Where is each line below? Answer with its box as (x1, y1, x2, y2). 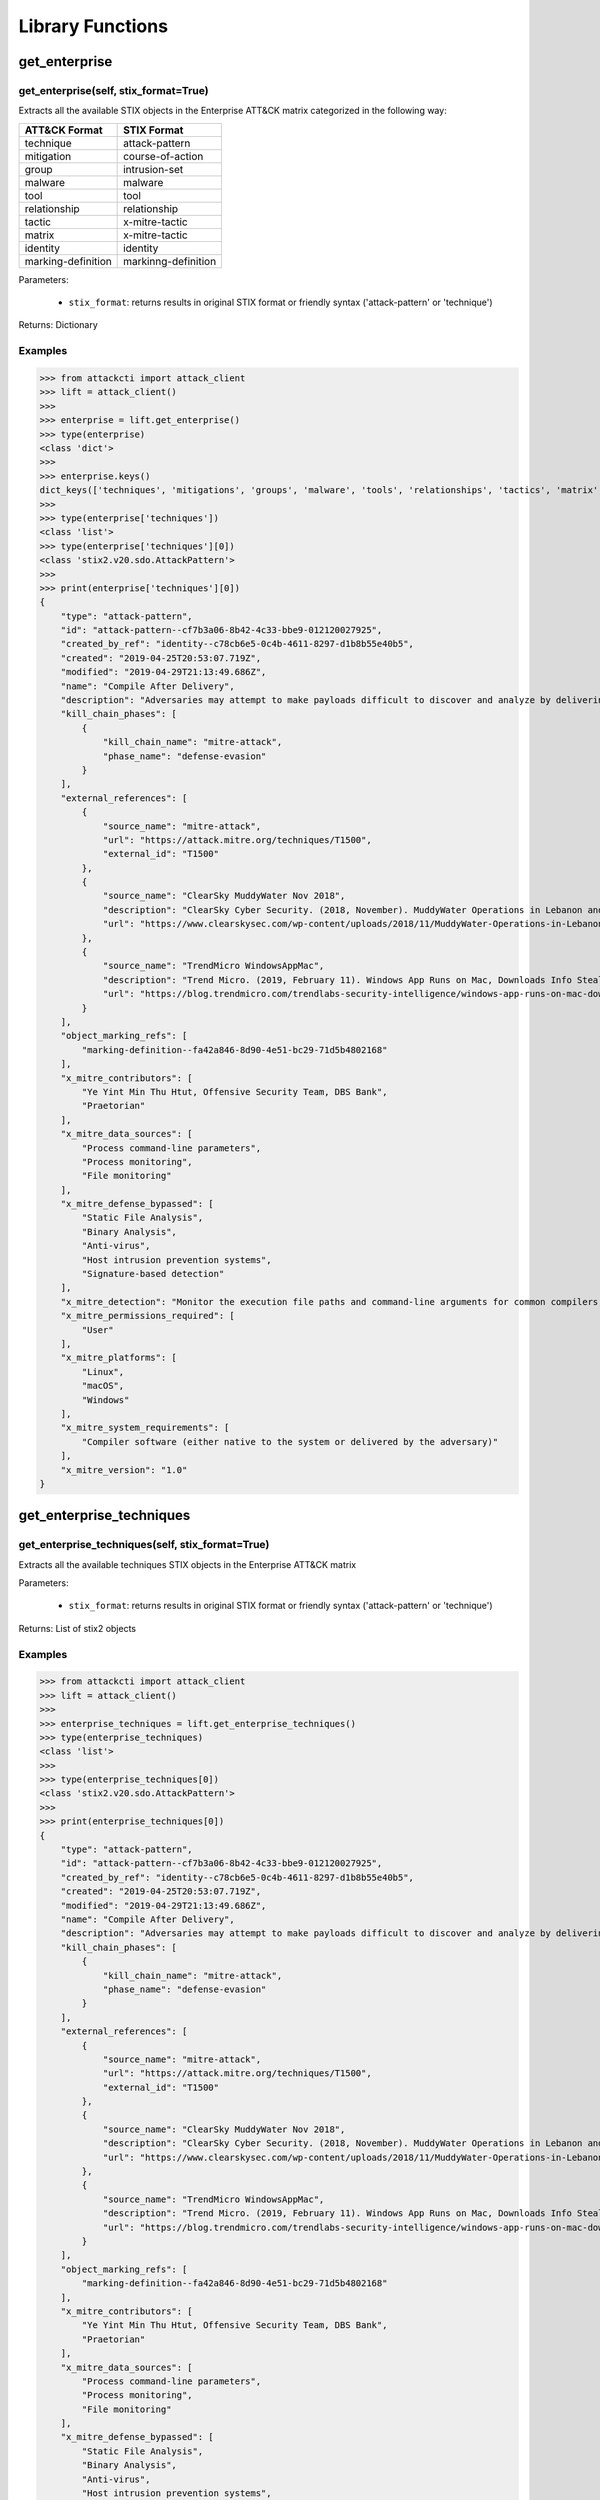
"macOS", (81, 1380, 125, 1392)
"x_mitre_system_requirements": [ (60, 1422, 230, 1434)
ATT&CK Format (24, 123, 104, 137)
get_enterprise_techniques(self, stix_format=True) (18, 1538, 270, 1552)
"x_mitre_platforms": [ (60, 1352, 177, 1364)
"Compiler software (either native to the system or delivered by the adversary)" (81, 1436, 499, 1447)
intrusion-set (123, 162, 184, 176)
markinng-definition (123, 254, 217, 268)
